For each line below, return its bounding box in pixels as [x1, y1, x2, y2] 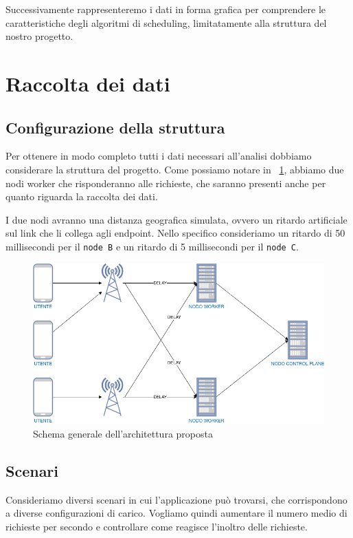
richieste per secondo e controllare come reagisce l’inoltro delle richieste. [5, 519, 308, 533]
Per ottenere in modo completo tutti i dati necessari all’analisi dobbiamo [5, 149, 312, 163]
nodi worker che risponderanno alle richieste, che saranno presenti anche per [5, 175, 326, 190]
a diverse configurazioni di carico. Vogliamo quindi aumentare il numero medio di [5, 506, 348, 520]
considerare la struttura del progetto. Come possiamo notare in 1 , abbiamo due [5, 162, 344, 176]
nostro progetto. [5, 29, 73, 43]
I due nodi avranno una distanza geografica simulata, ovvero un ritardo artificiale [5, 212, 348, 226]
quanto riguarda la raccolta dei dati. [5, 189, 158, 204]
